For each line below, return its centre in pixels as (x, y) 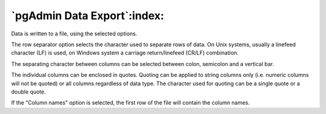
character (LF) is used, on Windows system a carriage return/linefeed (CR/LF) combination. (125, 53)
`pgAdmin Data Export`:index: (88, 16)
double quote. (29, 91)
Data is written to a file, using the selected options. (74, 34)
